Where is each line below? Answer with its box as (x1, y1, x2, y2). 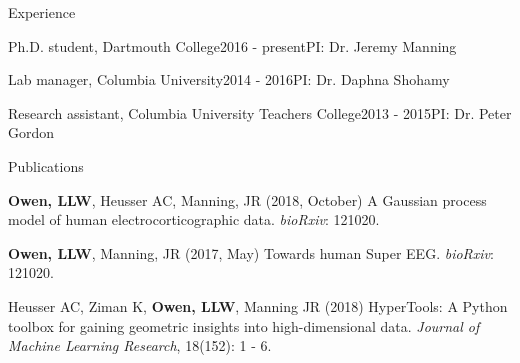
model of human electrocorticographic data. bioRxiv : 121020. (8, 209, 380, 230)
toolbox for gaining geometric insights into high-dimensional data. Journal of (8, 315, 480, 336)
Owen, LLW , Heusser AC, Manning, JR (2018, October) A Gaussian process (8, 189, 487, 210)
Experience (8, 2, 76, 22)
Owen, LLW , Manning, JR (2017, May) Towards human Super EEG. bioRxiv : (8, 242, 494, 263)
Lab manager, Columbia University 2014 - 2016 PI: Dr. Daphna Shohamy (8, 69, 450, 90)
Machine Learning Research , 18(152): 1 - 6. (8, 335, 272, 356)
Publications (8, 155, 84, 176)
